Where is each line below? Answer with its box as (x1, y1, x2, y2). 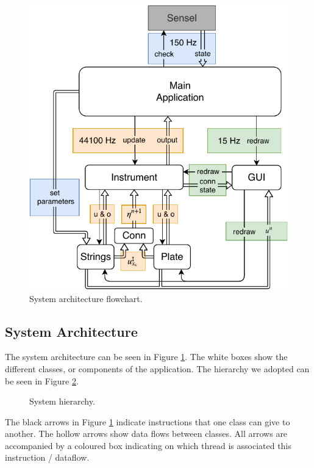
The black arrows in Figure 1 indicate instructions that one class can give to (5, 415, 290, 428)
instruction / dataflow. (5, 451, 90, 464)
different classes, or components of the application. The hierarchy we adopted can (5, 362, 310, 375)
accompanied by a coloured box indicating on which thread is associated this (5, 439, 291, 452)
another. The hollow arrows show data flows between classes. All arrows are (5, 427, 288, 440)
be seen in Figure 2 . (5, 374, 79, 387)
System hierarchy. (29, 395, 95, 408)
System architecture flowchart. (29, 292, 143, 304)
